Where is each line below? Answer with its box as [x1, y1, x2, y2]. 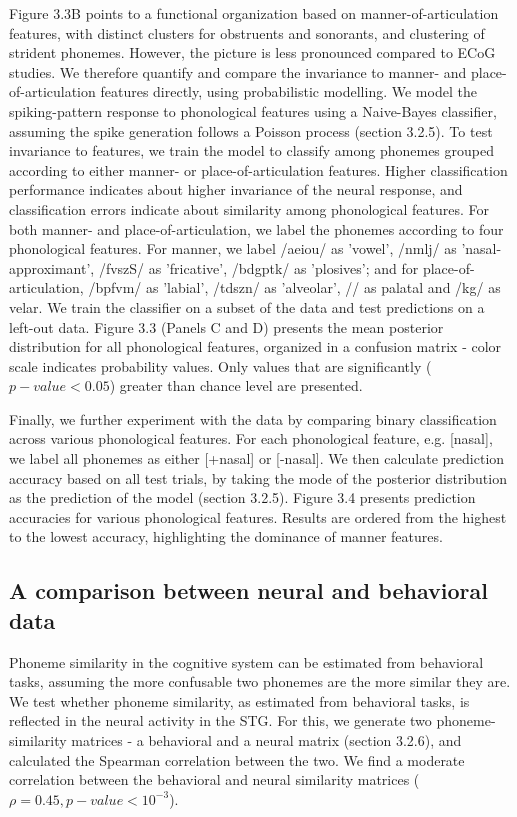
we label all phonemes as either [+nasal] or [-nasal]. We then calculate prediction [9, 448, 505, 469]
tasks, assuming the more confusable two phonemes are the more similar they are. [9, 671, 511, 692]
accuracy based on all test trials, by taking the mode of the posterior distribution [9, 467, 507, 488]
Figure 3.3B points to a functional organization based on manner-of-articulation [9, 3, 499, 23]
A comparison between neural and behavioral [9, 575, 488, 606]
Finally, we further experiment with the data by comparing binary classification [9, 408, 497, 429]
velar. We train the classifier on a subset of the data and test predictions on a [9, 296, 485, 317]
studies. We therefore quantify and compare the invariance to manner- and [9, 61, 467, 82]
